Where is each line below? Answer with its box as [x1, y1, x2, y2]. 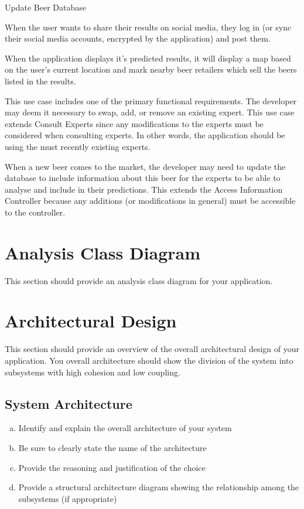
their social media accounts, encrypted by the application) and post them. [5, 32, 271, 45]
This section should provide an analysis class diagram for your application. [5, 274, 273, 286]
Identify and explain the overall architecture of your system [18, 422, 232, 434]
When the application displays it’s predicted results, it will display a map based [5, 52, 291, 64]
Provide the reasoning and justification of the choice [18, 461, 206, 473]
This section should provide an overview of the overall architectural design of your [5, 343, 299, 355]
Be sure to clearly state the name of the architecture [18, 441, 207, 453]
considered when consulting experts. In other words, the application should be [5, 129, 285, 141]
